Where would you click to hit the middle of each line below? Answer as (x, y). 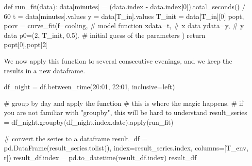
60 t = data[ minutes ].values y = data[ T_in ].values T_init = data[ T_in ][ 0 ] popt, (124, 16)
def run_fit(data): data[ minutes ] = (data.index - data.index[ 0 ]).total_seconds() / (125, 6)
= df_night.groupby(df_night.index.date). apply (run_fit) (89, 122)
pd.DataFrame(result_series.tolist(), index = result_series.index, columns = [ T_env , (126, 148)
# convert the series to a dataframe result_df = (76, 138)
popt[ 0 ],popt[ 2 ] (26, 44)
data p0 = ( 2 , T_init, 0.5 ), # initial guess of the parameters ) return (105, 35)
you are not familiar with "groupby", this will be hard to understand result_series (126, 112)
